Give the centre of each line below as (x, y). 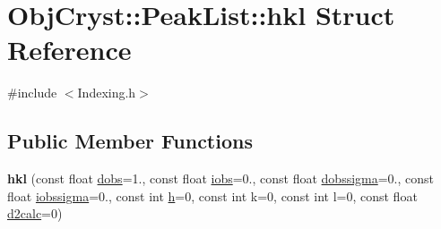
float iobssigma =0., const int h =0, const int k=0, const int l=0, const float (212, 195)
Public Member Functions (130, 141)
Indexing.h (107, 93)
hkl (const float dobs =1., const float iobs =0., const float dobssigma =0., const (221, 178)
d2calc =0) (35, 213)
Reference (69, 50)
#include (32, 93)
